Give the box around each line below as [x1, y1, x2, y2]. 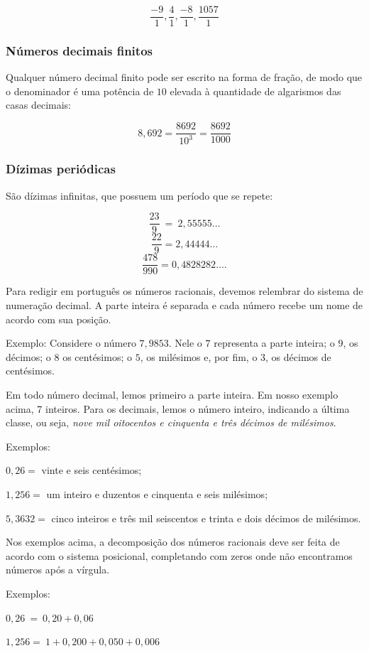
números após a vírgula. [6, 562, 110, 577]
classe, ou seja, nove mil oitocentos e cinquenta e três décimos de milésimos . [6, 415, 336, 430]
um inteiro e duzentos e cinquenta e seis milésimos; [46, 487, 268, 501]
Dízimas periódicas [6, 160, 116, 178]
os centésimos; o [62, 349, 132, 364]
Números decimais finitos [6, 41, 153, 59]
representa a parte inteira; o [214, 335, 335, 350]
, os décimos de [265, 349, 331, 364]
